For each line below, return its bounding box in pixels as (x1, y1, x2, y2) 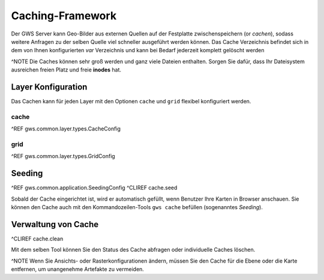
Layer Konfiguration (11, 82, 88, 92)
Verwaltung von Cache (11, 219, 99, 230)
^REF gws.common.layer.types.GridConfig (11, 153, 115, 160)
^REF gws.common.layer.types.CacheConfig (11, 125, 121, 132)
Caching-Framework (11, 9, 117, 22)
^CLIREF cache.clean (11, 235, 64, 242)
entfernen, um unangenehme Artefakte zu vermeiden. (11, 266, 144, 273)
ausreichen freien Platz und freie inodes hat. (11, 66, 122, 73)
